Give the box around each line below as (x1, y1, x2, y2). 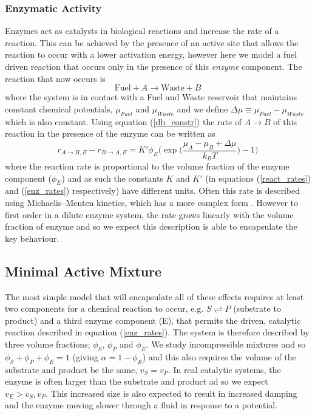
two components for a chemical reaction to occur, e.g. (5, 302, 204, 315)
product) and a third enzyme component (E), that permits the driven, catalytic (5, 314, 301, 326)
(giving (72, 350, 98, 363)
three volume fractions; (5, 337, 90, 350)
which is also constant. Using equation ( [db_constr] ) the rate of (5, 115, 242, 128)
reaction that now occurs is (5, 72, 106, 84)
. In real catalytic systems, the (168, 363, 281, 376)
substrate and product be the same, (5, 363, 138, 376)
